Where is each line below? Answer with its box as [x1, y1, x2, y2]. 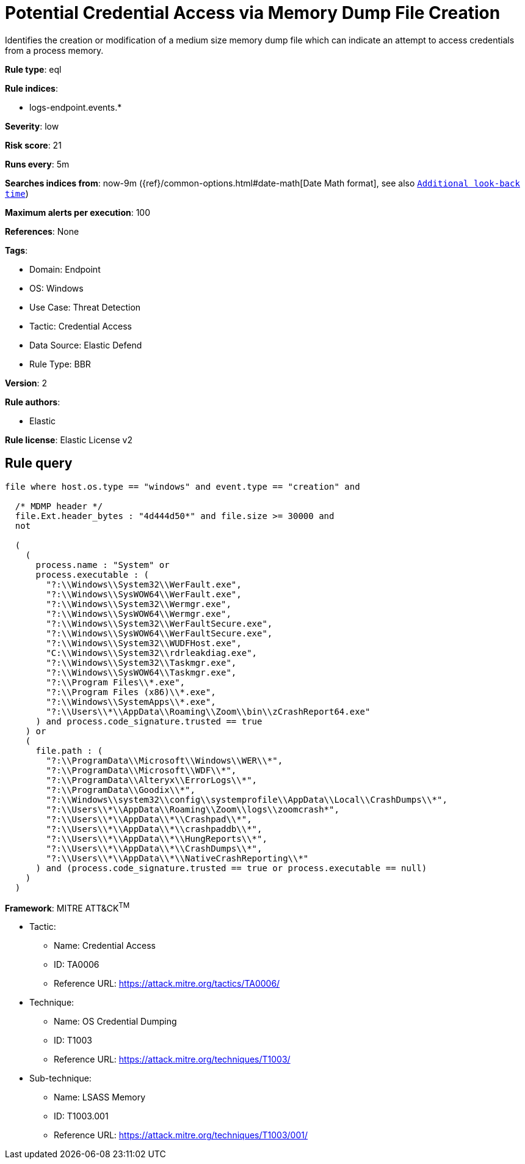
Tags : [5, 245, 28, 256]
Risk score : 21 [5, 139, 62, 150]
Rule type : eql [5, 64, 62, 75]
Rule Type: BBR [29, 358, 91, 369]
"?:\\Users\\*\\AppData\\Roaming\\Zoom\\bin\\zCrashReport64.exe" [46, 706, 371, 716]
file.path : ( [35, 745, 103, 756]
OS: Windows [29, 282, 84, 293]
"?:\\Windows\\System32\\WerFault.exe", [46, 579, 242, 589]
